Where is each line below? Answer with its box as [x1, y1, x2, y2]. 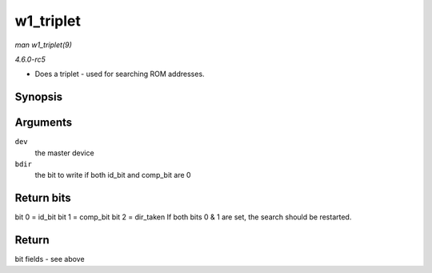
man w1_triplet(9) [14, 40, 72, 50]
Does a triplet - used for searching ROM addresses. [34, 69, 205, 79]
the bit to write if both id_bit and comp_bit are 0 [34, 171, 191, 180]
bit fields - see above [14, 255, 85, 264]
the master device [34, 148, 95, 158]
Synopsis [14, 90, 63, 104]
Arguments [14, 116, 73, 130]
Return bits [14, 191, 71, 205]
